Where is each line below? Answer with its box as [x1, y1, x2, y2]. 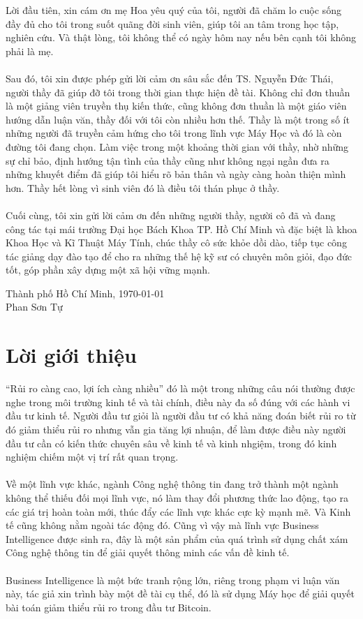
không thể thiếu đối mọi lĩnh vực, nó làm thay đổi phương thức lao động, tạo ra [6, 490, 348, 505]
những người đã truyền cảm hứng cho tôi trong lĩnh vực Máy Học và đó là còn [6, 126, 342, 140]
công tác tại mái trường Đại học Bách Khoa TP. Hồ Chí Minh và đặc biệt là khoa [6, 221, 357, 236]
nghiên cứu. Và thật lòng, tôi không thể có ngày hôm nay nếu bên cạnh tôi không [6, 30, 357, 45]
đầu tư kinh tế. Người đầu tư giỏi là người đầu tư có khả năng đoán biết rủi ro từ [6, 408, 356, 423]
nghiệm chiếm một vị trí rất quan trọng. [6, 449, 179, 464]
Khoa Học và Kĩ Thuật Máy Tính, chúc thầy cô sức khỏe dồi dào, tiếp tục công [6, 235, 347, 250]
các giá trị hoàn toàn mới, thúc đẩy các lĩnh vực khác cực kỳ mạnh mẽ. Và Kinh [6, 504, 351, 519]
